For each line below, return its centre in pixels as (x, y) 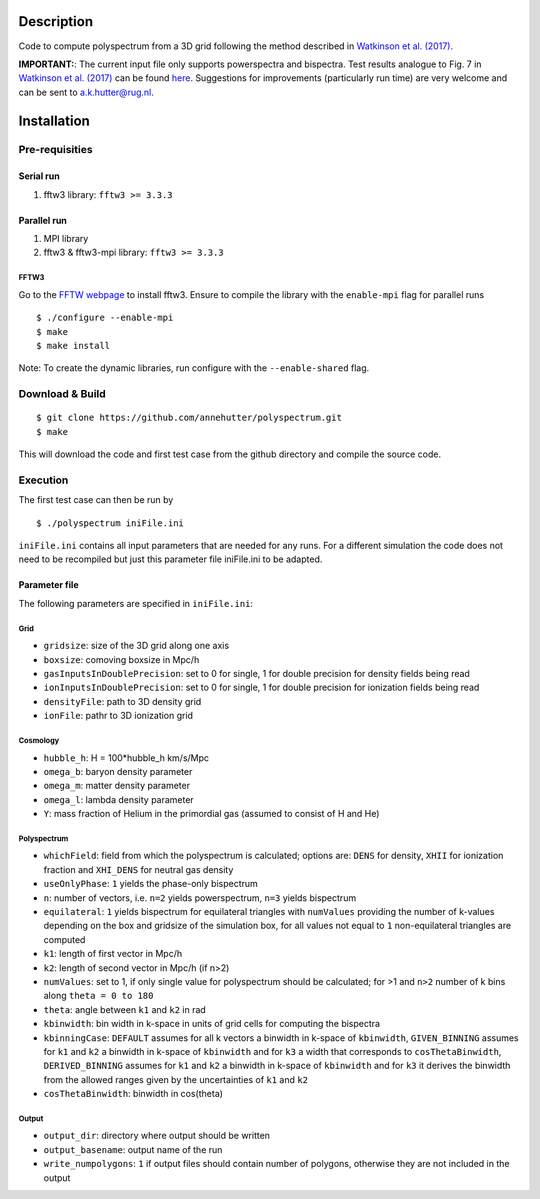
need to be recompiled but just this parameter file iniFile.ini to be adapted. (170, 559)
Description (56, 21)
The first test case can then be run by (96, 500)
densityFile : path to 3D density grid (122, 701)
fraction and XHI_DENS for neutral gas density (138, 869)
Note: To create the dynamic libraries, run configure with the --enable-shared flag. (194, 368)
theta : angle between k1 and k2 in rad (125, 1009)
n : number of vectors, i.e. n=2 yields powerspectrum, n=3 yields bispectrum (200, 897)
